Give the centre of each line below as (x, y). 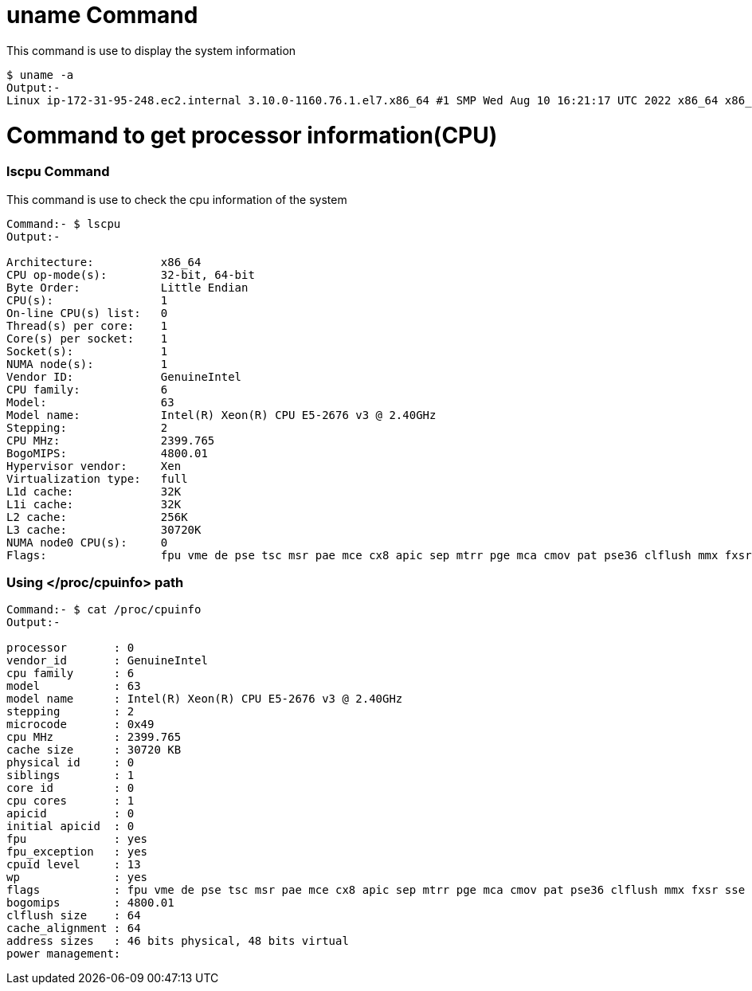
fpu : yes (77, 839)
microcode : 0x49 (80, 725)
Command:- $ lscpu (64, 223)
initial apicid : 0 (70, 826)
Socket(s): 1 (87, 351)
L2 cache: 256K (97, 517)
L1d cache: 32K (94, 491)
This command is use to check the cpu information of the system (177, 199)
